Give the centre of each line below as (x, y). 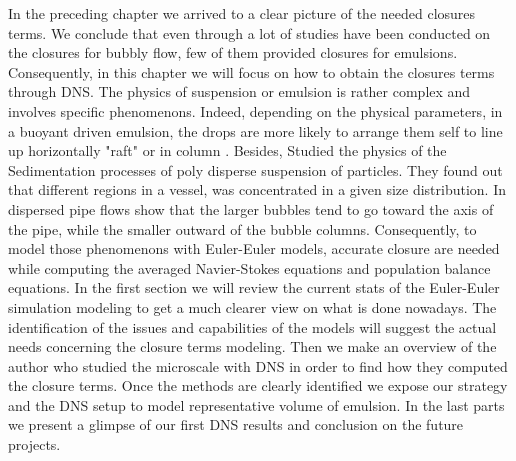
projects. (34, 444)
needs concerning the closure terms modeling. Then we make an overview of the (252, 346)
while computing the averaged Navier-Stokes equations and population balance (249, 267)
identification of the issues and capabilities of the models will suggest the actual (252, 326)
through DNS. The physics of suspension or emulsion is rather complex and (239, 91)
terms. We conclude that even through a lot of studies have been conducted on (249, 32)
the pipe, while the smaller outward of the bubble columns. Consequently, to (242, 228)
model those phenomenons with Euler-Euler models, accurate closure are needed (254, 248)
